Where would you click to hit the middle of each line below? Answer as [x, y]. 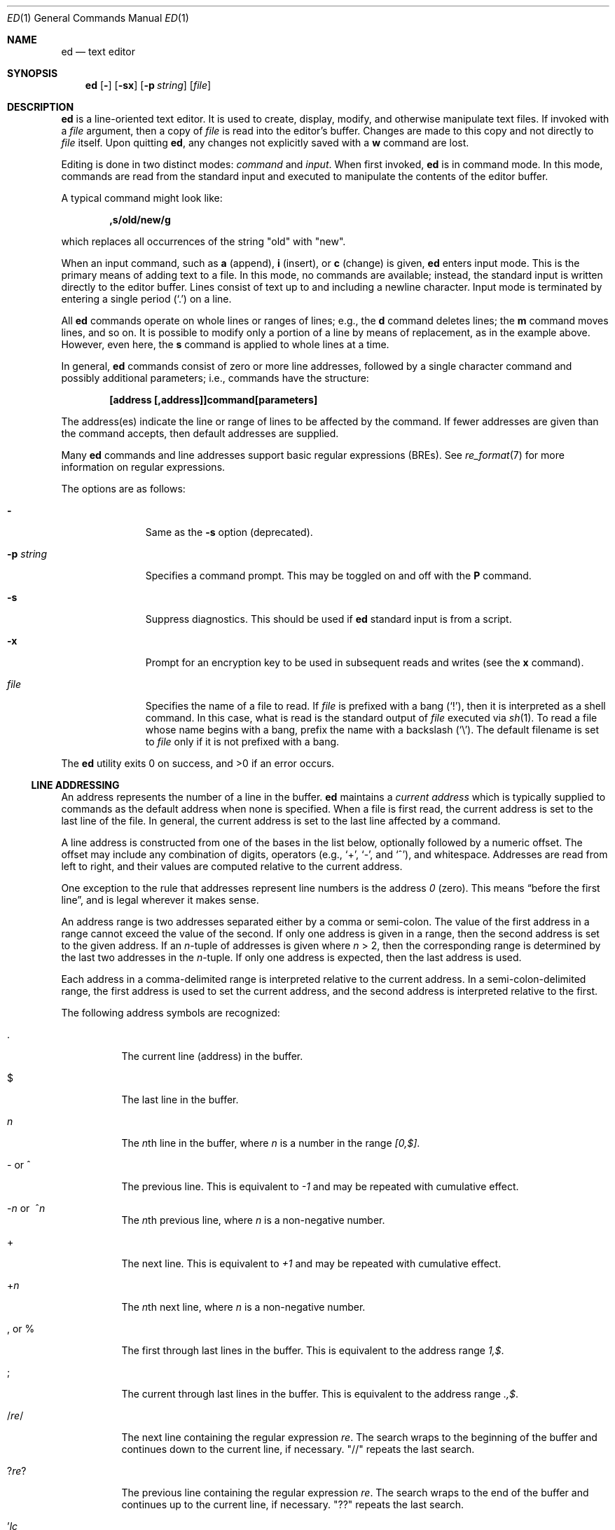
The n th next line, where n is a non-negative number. [243, 1307]
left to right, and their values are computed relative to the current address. [232, 866]
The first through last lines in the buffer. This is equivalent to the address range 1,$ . [313, 1350]
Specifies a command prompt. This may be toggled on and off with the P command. [338, 576]
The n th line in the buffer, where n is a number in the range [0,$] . [271, 1143]
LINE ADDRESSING [75, 785]
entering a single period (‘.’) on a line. [146, 299]
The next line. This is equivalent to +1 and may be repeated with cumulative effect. [311, 1263]
